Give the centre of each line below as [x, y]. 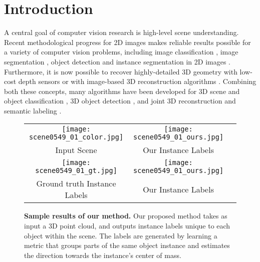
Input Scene [76, 150]
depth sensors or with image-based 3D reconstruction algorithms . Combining [137, 81]
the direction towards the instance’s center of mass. [103, 255]
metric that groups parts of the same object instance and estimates [127, 245]
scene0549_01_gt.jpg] [76, 171]
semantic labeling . [33, 110]
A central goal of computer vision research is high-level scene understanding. [121, 32]
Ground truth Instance [76, 183]
